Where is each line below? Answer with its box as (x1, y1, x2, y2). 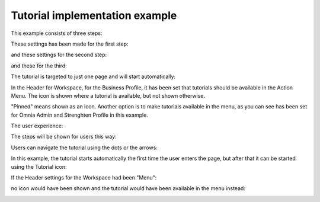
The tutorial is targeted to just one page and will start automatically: (11, 73, 176, 80)
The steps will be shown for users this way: (11, 133, 117, 140)
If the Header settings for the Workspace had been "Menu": (11, 174, 157, 181)
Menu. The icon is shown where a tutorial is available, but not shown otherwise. (11, 92, 206, 99)
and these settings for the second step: (11, 51, 107, 59)
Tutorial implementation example (11, 9, 177, 22)
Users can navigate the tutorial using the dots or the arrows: (11, 144, 158, 151)
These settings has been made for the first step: (11, 40, 129, 47)
